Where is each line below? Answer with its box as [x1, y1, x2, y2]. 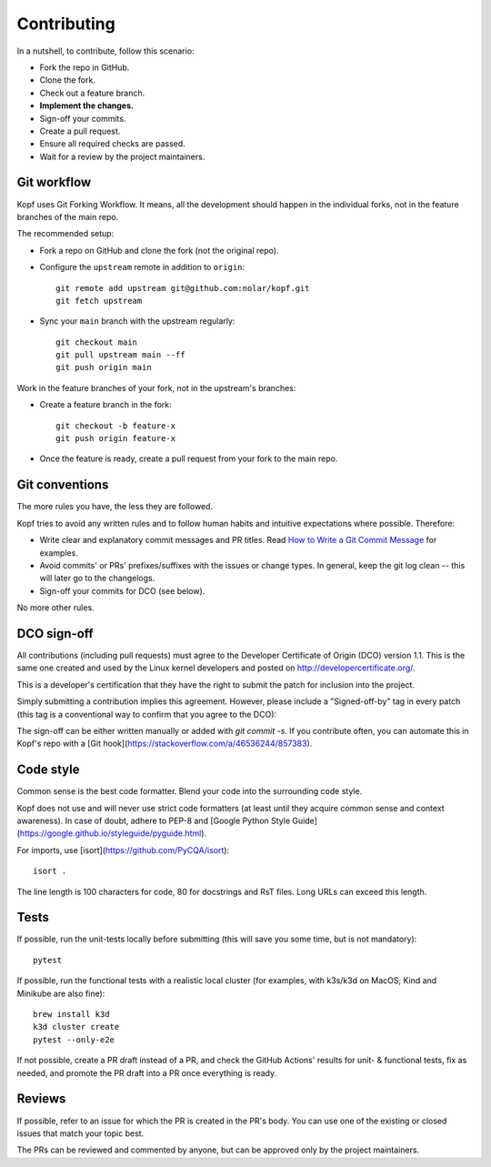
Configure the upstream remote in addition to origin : [39, 262, 245, 273]
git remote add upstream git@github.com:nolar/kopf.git [55, 283, 310, 293]
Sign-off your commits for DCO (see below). [39, 585, 205, 596]
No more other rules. [16, 602, 95, 613]
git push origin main [55, 362, 152, 373]
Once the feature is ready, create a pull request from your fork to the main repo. [39, 453, 338, 464]
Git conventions [16, 478, 109, 493]
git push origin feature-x [55, 433, 176, 444]
